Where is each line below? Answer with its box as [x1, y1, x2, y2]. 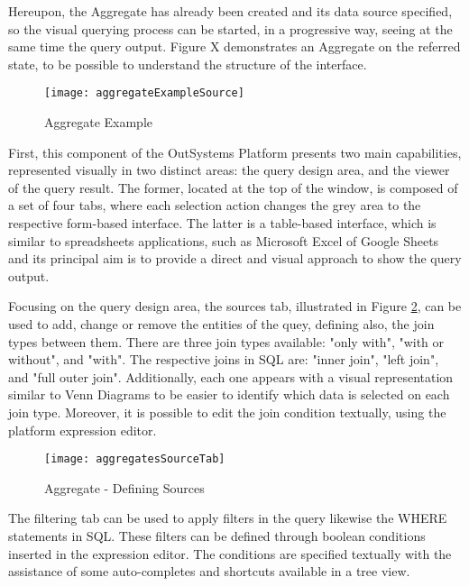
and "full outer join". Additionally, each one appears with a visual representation [8, 367, 454, 386]
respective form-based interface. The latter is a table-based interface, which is [8, 214, 437, 232]
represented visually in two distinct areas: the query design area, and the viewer [8, 160, 450, 179]
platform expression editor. [8, 420, 157, 439]
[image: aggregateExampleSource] [44, 87, 244, 100]
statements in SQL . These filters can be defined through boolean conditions [8, 526, 426, 545]
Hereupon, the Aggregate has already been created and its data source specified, [8, 2, 453, 20]
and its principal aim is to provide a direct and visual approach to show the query [8, 249, 462, 268]
